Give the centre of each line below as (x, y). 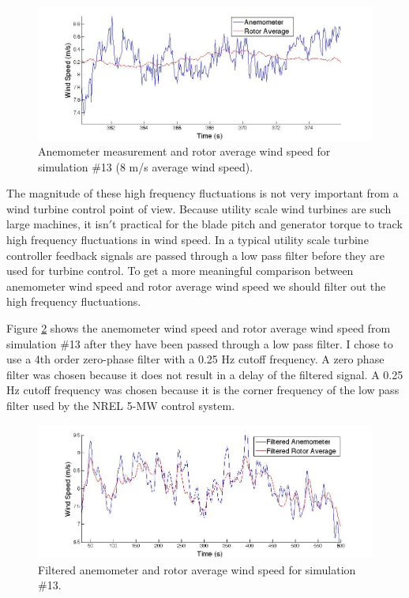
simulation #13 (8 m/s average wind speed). (146, 166)
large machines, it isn (58, 224)
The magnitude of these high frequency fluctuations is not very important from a (203, 193)
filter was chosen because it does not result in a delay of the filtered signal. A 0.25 (205, 374)
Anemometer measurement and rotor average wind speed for (184, 151)
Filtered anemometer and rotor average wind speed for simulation (197, 569)
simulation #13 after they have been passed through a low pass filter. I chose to (200, 343)
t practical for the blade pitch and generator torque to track (257, 224)
